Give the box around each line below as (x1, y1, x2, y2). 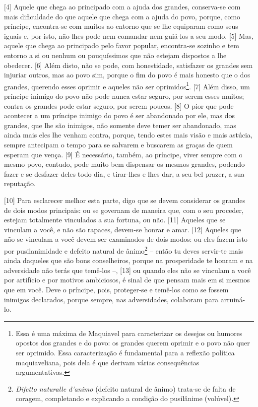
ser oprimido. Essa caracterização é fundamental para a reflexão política (15, 347, 235, 357)
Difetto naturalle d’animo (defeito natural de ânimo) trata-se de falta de (15, 383, 236, 394)
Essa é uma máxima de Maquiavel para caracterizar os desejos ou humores (15, 328, 243, 338)
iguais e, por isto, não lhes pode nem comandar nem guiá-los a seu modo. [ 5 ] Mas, (4, 30, 254, 41)
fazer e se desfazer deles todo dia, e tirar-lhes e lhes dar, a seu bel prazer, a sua (4, 168, 245, 179)
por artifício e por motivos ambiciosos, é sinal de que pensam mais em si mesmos (4, 274, 250, 285)
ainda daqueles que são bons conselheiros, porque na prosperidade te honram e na (4, 255, 253, 266)
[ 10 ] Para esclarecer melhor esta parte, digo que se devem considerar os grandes (4, 195, 246, 205)
